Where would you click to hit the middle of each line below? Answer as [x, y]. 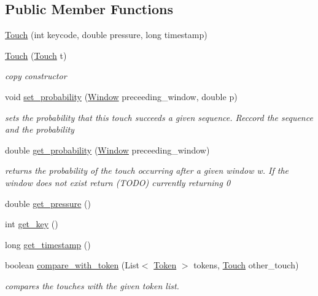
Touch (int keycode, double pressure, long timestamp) [106, 35]
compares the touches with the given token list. [92, 285]
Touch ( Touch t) [36, 55]
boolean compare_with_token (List [72, 265]
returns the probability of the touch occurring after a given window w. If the [147, 170]
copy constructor [36, 76]
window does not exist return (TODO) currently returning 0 [118, 182]
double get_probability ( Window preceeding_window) [107, 150]
